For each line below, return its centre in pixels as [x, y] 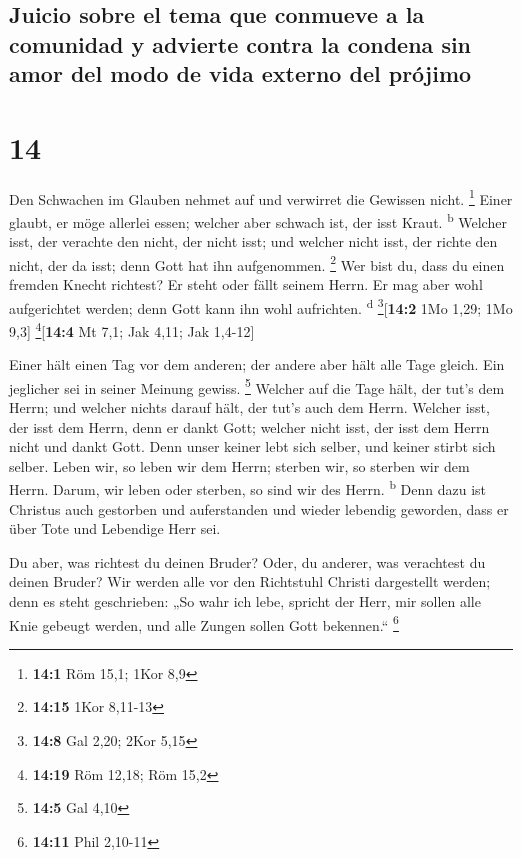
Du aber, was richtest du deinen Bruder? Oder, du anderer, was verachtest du [247, 561]
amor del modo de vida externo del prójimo [240, 73]
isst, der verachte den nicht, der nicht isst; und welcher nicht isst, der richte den [253, 241]
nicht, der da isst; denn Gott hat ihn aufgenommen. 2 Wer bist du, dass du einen [257, 263]
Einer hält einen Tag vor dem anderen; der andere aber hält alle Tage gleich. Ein [257, 364]
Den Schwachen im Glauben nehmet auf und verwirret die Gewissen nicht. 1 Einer [261, 197]
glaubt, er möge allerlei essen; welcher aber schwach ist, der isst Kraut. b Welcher [258, 220]
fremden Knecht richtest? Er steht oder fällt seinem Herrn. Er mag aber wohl [246, 284]
